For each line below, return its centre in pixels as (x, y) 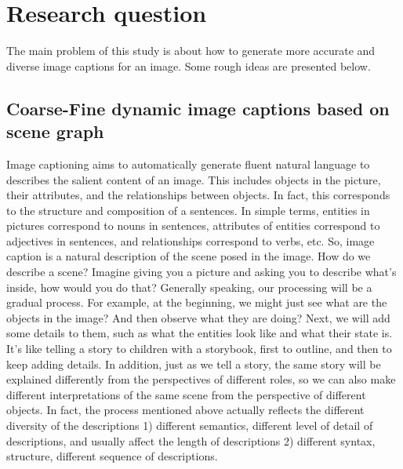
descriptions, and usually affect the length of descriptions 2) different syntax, (191, 440)
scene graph (55, 131)
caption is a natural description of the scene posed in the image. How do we (189, 256)
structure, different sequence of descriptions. (112, 456)
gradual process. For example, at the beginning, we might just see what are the (197, 302)
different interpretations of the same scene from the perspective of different (186, 394)
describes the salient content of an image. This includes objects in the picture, (194, 179)
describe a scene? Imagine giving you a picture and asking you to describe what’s (201, 272)
